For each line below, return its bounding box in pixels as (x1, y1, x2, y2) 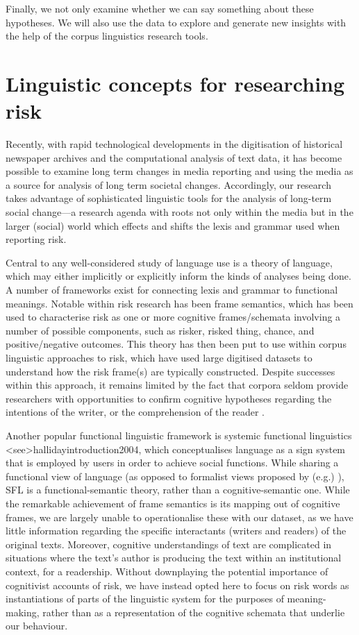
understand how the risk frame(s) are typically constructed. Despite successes (6, 364, 335, 378)
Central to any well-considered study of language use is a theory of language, (6, 255, 333, 269)
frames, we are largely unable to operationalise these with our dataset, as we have (6, 509, 353, 524)
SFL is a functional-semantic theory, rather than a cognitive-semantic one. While (6, 482, 350, 497)
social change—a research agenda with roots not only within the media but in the (6, 205, 353, 219)
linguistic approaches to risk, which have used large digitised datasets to (6, 350, 312, 364)
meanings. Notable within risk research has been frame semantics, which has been (6, 296, 353, 310)
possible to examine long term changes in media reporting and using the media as (6, 164, 353, 178)
